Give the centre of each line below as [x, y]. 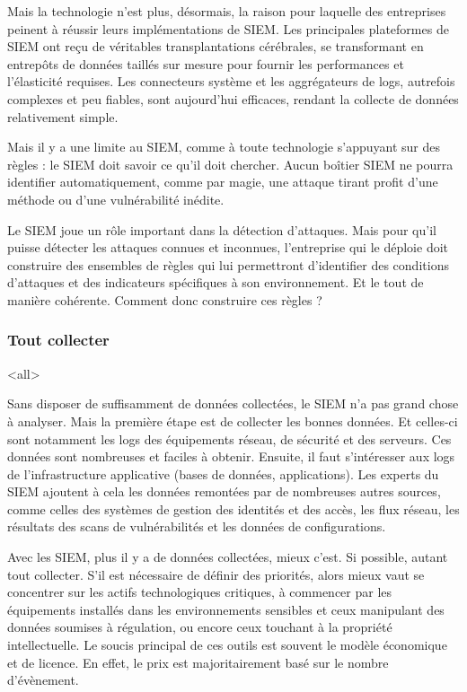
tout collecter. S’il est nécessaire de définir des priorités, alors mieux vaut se [216, 574]
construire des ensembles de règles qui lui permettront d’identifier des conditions [228, 264]
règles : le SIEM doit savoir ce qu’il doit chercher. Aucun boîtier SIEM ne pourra [230, 164]
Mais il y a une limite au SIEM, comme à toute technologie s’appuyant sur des [224, 147]
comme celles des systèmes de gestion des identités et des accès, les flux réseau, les [233, 508]
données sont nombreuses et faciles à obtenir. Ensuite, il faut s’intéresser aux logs [231, 456]
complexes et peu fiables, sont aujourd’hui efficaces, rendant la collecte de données [233, 98]
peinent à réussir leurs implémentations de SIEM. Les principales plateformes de [228, 28]
